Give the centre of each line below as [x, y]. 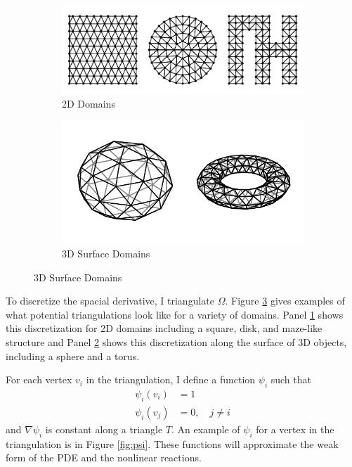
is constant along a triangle [104, 429]
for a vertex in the [295, 429]
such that [291, 379]
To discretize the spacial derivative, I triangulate [110, 301]
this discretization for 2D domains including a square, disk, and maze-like [164, 328]
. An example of [206, 429]
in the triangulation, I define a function [171, 379]
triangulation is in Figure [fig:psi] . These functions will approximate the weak [172, 443]
